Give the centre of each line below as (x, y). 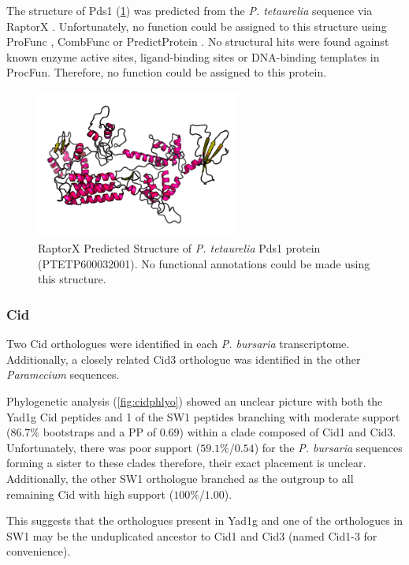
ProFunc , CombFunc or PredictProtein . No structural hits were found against (198, 41)
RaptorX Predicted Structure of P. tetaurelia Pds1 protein (179, 248)
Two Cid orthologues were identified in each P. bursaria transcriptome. (178, 344)
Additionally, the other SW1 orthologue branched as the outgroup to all (180, 479)
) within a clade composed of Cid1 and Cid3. (288, 432)
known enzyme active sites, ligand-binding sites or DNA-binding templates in (193, 56)
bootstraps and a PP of (100, 432)
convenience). (39, 551)
